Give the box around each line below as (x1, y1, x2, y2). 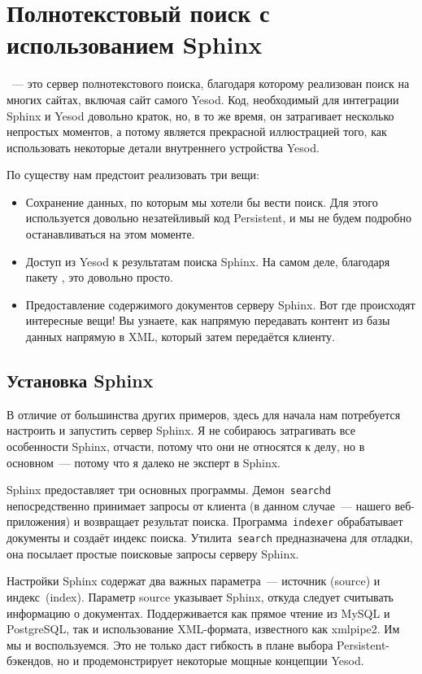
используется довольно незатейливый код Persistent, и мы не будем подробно (25, 209, 411, 226)
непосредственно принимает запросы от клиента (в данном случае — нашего (7, 497, 391, 514)
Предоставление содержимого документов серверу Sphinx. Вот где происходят (25, 295, 415, 313)
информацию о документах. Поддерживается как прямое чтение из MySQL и (7, 604, 390, 621)
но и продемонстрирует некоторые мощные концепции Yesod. (57, 652, 364, 669)
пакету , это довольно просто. (25, 269, 173, 286)
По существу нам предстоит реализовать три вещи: (7, 166, 260, 183)
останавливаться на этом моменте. (25, 225, 195, 243)
